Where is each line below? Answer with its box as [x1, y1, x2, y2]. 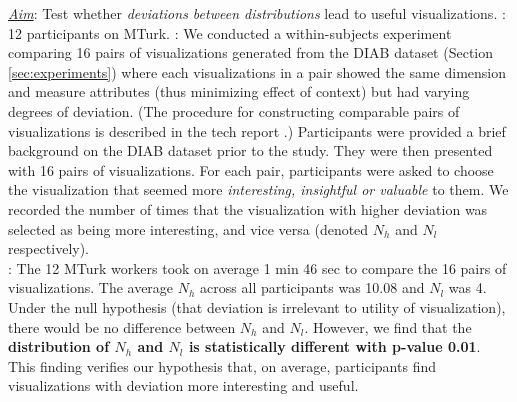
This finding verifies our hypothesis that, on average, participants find [8, 355, 436, 376]
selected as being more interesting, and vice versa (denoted [8, 218, 369, 239]
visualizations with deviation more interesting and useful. [8, 375, 359, 396]
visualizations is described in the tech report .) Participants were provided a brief [8, 120, 506, 141]
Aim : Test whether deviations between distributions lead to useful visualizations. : [8, 3, 506, 23]
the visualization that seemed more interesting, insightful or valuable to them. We [8, 179, 509, 200]
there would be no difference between [8, 316, 236, 337]
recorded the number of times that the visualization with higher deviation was [8, 198, 488, 219]
